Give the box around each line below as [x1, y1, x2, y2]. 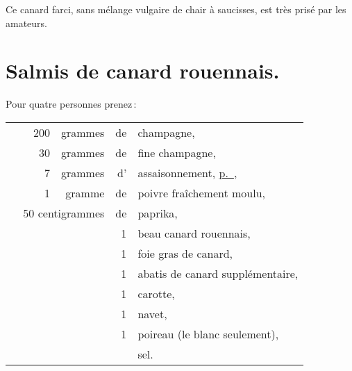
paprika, [137, 204, 178, 221]
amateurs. [6, 15, 48, 30]
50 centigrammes [23, 204, 105, 221]
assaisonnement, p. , [137, 164, 237, 181]
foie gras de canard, [137, 245, 233, 261]
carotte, [137, 285, 175, 302]
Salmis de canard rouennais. [6, 56, 280, 85]
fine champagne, [137, 144, 216, 160]
